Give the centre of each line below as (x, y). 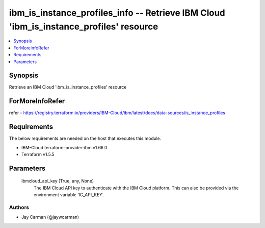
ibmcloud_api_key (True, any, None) (58, 181)
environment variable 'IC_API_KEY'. (69, 195)
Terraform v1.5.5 (38, 155)
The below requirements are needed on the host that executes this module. (85, 138)
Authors (19, 207)
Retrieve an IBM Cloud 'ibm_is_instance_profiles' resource (68, 87)
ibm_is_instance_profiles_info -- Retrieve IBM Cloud (117, 13)
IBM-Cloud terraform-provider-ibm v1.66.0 (64, 147)
